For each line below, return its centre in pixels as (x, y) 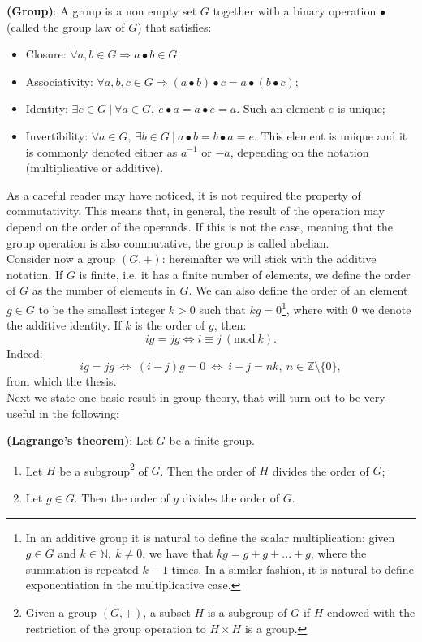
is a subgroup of (247, 612)
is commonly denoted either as (101, 151)
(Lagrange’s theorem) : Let (80, 440)
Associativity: (59, 81)
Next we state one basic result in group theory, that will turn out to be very (196, 396)
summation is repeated (82, 569)
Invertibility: (57, 135)
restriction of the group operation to (116, 628)
